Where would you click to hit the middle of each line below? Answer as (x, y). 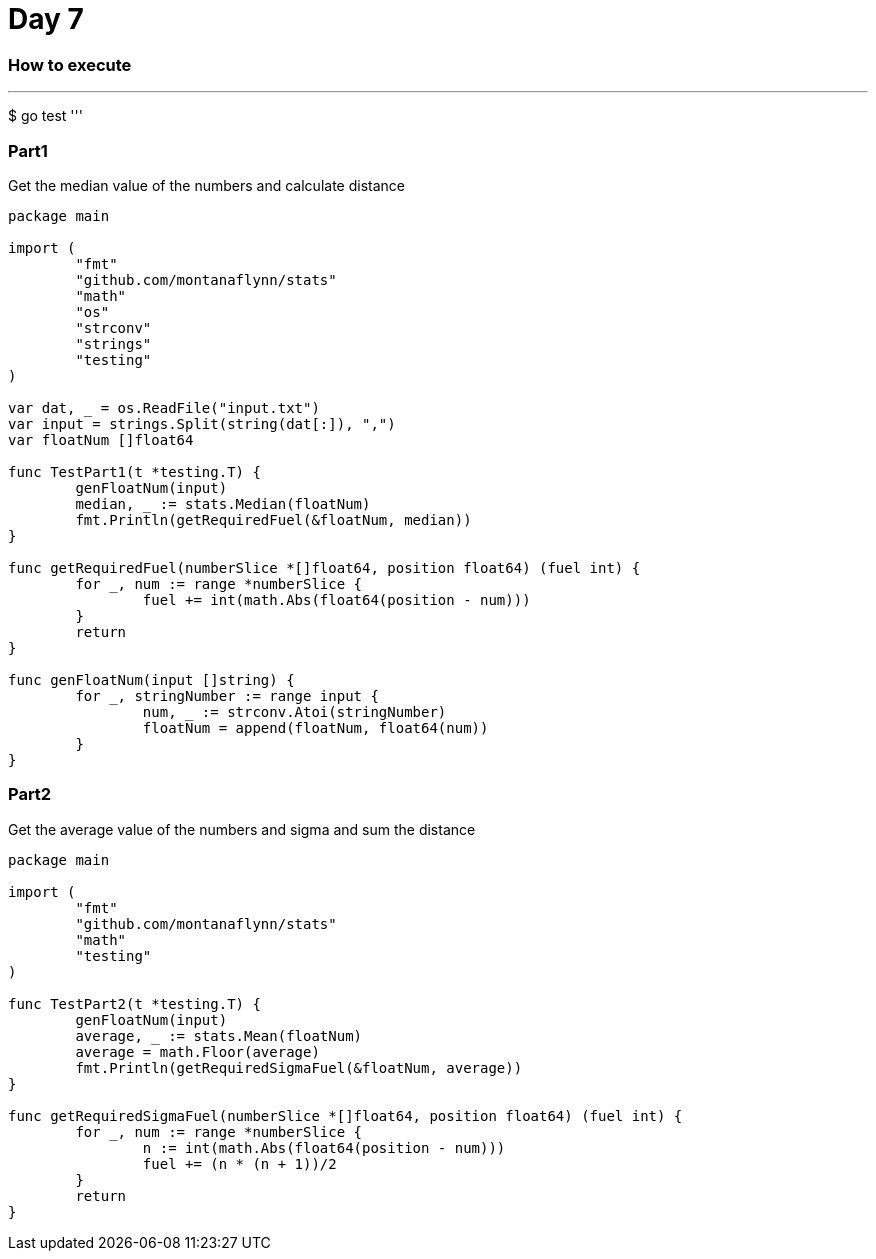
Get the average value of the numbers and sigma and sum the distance (242, 829)
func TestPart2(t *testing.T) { (134, 1003)
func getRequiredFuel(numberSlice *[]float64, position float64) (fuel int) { (324, 567)
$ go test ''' (45, 116)
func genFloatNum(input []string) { (151, 679)
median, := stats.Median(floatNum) (223, 503)
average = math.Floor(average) (197, 1051)
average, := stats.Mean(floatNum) (219, 1035)
